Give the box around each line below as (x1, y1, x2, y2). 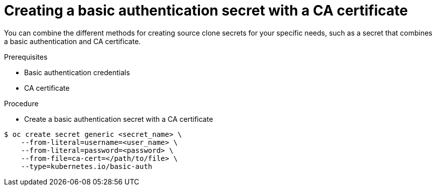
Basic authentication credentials (24, 68, 130, 77)
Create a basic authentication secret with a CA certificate (24, 114, 213, 123)
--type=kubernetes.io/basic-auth (21, 162, 153, 170)
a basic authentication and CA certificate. (4, 37, 141, 46)
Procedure (4, 99, 39, 108)
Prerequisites (4, 52, 48, 61)
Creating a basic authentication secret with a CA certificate (4, 2, 408, 19)
